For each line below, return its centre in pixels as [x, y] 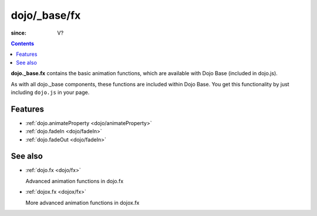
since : [18, 33]
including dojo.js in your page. [50, 92]
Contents [23, 43]
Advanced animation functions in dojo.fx [75, 181]
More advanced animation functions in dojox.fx [82, 203]
